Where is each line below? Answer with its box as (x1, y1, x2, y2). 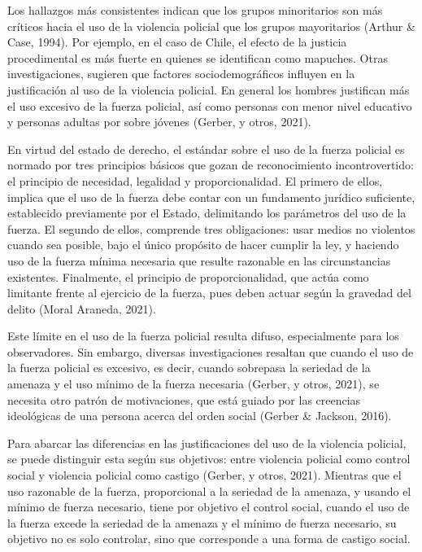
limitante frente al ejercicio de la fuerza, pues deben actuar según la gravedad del (7, 284, 411, 301)
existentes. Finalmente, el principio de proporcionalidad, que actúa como (7, 268, 369, 285)
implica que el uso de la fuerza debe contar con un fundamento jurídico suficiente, (7, 188, 415, 205)
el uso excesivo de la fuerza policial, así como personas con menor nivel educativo (7, 97, 412, 114)
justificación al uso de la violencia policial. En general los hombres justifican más (7, 81, 410, 98)
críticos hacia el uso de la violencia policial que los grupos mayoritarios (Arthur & (7, 17, 415, 34)
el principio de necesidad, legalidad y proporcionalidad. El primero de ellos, (7, 172, 383, 189)
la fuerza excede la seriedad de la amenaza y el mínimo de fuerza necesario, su (7, 514, 397, 531)
